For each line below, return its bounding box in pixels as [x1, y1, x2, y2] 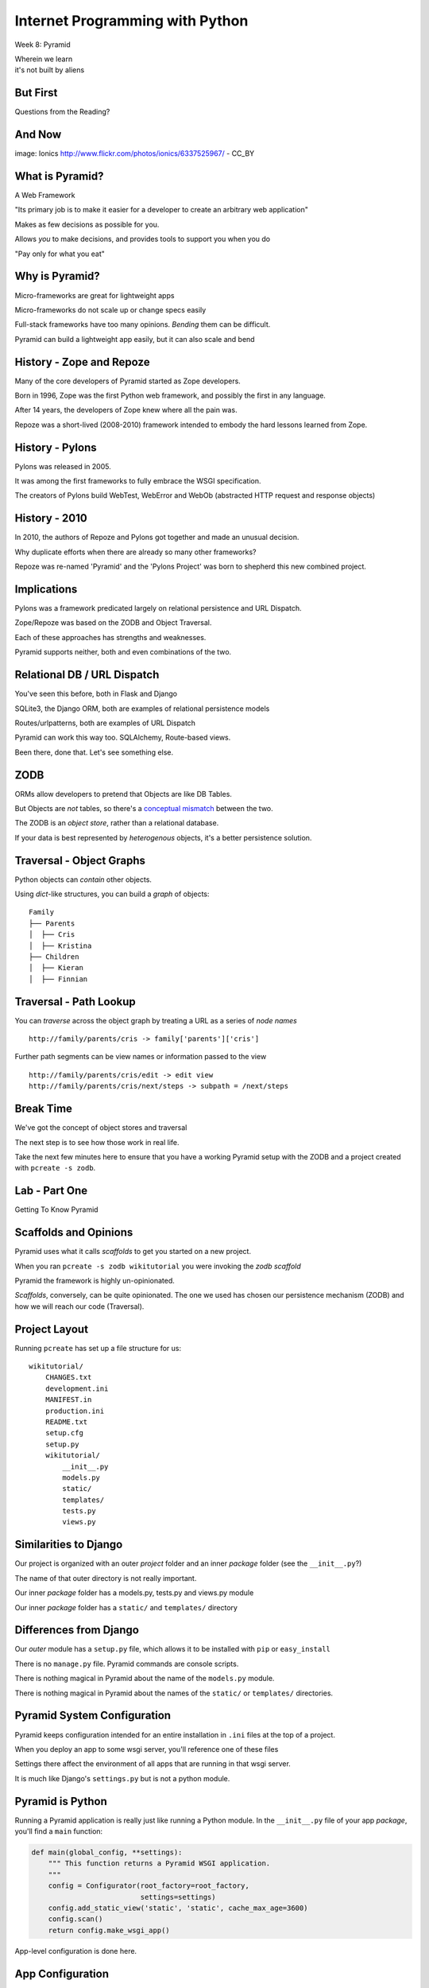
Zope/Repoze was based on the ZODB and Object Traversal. [14, 618, 212, 627]
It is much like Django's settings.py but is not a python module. [14, 1773, 230, 1783]
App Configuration [14, 1967, 109, 1980]
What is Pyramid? [14, 169, 104, 183]
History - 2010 [14, 511, 87, 525]
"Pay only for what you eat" [14, 249, 105, 258]
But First [14, 86, 58, 99]
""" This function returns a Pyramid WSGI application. [48, 1859, 271, 1868]
